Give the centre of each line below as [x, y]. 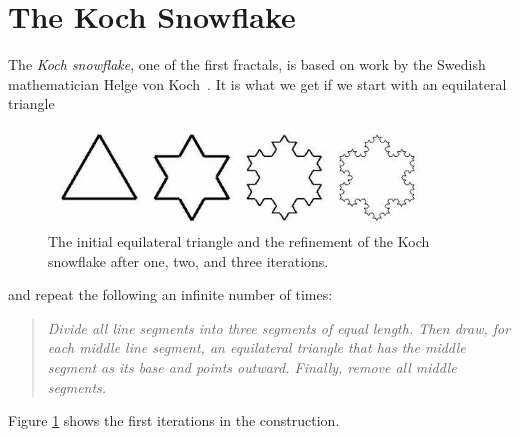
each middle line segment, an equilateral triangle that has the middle [256, 347]
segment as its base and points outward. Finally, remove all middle [252, 367]
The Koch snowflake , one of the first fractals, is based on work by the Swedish [247, 64]
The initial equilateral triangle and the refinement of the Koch [239, 241]
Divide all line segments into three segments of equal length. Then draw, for [279, 327]
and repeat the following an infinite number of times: [170, 294]
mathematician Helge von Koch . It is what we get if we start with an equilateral [257, 83]
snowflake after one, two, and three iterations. [188, 260]
